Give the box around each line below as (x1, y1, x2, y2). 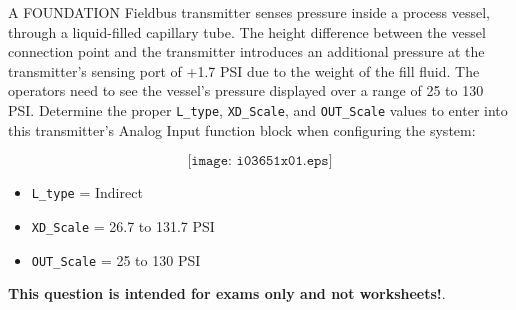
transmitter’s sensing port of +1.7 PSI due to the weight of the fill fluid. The (8, 60, 480, 81)
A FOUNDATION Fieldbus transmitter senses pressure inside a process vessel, (8, 2, 490, 22)
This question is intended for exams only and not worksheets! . (8, 283, 446, 304)
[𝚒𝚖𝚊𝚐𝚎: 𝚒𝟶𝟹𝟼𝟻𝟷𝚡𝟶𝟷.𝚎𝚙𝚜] (187, 154, 333, 169)
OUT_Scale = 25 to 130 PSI (31, 249, 201, 270)
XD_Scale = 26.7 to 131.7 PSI (31, 215, 215, 236)
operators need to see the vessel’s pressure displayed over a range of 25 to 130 (8, 80, 484, 101)
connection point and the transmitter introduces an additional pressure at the (8, 41, 485, 62)
